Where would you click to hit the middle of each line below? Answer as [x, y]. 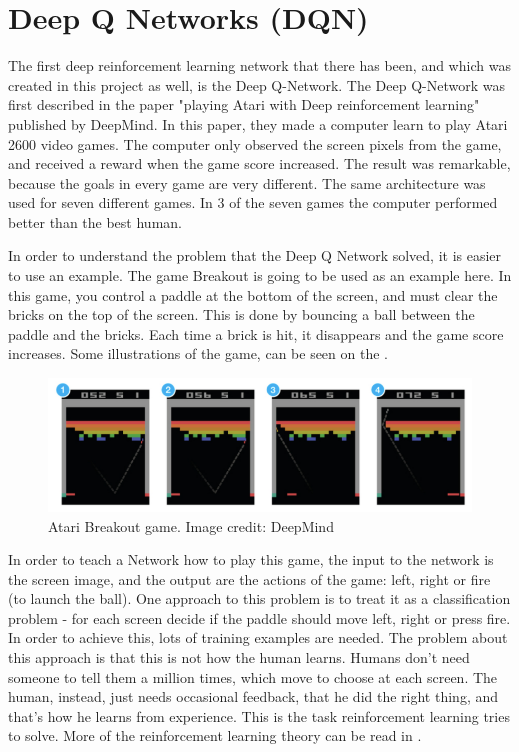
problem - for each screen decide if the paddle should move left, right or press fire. [259, 617]
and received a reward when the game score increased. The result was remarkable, [259, 163]
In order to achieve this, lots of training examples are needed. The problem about [258, 637]
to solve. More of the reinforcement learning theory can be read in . [215, 735]
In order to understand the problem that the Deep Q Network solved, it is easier [255, 255]
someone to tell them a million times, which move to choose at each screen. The [253, 676]
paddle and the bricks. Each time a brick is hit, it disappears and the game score [256, 333]
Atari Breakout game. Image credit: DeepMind [191, 525]
